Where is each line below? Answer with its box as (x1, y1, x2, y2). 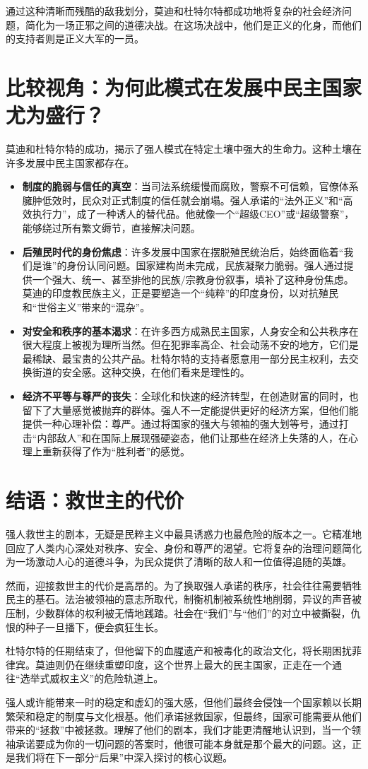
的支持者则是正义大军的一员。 (6, 31, 144, 46)
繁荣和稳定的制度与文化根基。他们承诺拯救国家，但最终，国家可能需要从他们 (6, 708, 362, 723)
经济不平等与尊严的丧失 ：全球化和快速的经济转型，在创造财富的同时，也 (22, 389, 359, 403)
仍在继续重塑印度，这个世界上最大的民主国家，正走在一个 (64, 657, 332, 671)
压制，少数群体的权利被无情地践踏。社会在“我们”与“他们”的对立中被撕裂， (6, 606, 351, 621)
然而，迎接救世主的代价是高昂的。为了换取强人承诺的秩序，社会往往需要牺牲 (6, 577, 362, 592)
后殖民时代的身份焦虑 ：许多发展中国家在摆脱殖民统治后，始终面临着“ (22, 244, 344, 259)
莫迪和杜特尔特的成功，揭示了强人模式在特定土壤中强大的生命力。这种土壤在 (6, 141, 362, 156)
